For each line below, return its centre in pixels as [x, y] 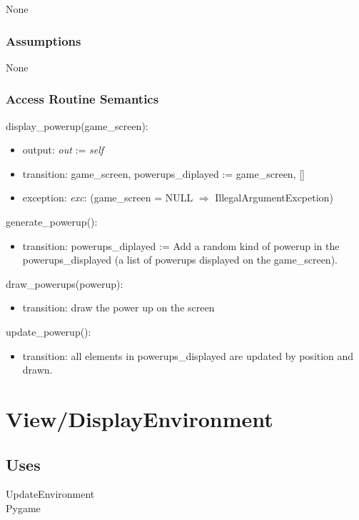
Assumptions [44, 40]
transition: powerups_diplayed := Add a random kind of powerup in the [181, 245]
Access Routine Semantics [82, 99]
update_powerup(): [49, 331]
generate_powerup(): [52, 221]
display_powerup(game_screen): [77, 125]
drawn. [37, 370]
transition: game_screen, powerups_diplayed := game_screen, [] [163, 173]
